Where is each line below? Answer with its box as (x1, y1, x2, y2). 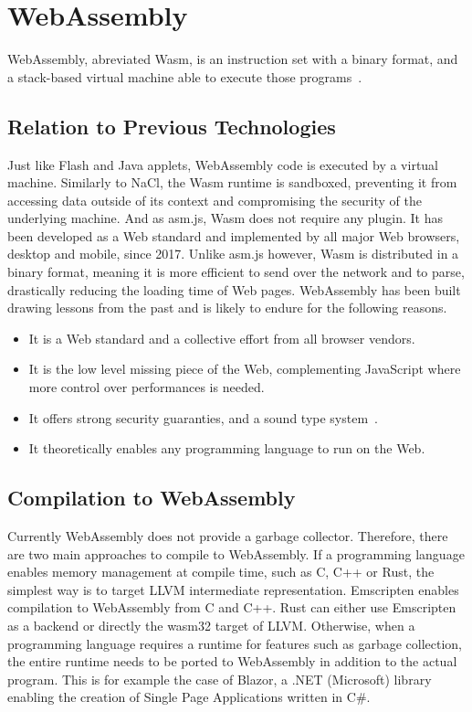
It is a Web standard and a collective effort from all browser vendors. (28, 328, 415, 347)
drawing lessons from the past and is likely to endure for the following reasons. (7, 298, 447, 317)
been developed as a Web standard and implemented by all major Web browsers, (7, 226, 460, 245)
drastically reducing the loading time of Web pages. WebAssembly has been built (7, 280, 461, 299)
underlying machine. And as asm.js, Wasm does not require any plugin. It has (7, 208, 443, 228)
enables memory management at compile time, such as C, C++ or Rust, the (7, 562, 435, 581)
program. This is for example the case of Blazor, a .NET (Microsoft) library (7, 669, 432, 688)
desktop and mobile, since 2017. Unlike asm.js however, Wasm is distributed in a (7, 244, 459, 263)
